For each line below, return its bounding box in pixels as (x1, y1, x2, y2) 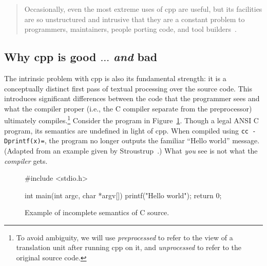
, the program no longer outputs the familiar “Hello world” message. (44, 135, 260, 146)
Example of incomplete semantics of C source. (25, 207, 169, 218)
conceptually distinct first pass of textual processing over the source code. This (4, 83, 252, 93)
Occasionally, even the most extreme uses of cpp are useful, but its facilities (24, 4, 262, 14)
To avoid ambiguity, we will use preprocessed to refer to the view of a (16, 232, 233, 242)
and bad (113, 49, 158, 65)
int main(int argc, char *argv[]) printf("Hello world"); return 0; (25, 189, 222, 200)
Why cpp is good (4, 49, 97, 65)
